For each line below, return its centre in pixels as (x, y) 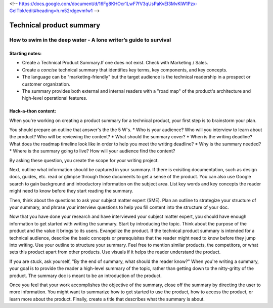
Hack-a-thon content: (33, 111)
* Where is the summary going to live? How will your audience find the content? (92, 151)
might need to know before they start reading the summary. (71, 191)
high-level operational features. (55, 98)
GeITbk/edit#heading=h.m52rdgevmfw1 (51, 11)
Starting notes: (26, 53)
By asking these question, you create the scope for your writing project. (84, 160)
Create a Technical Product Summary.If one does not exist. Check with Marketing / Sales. (115, 63)
